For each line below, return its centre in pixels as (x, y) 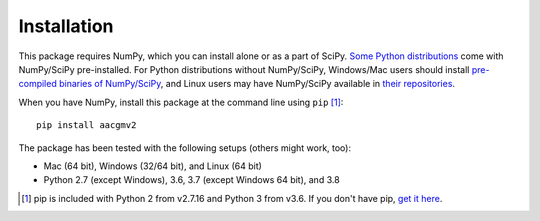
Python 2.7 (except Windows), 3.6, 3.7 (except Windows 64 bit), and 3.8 (191, 180)
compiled (37, 84)
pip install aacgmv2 (86, 125)
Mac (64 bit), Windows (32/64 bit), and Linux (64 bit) (152, 166)
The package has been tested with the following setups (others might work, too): (185, 147)
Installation (66, 26)
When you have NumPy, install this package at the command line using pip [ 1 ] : (181, 102)
